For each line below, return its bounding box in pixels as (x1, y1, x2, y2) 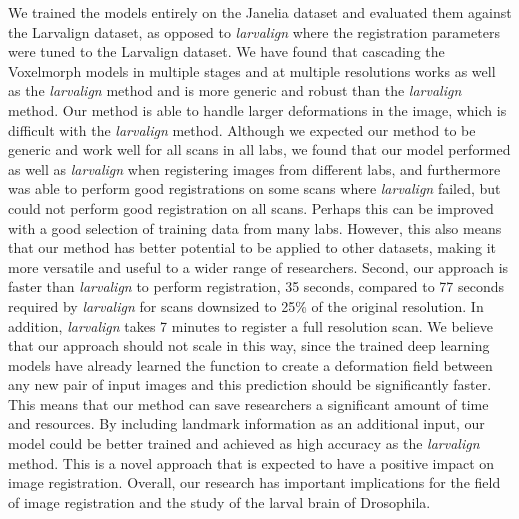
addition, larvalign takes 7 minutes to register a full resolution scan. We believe (8, 315, 493, 336)
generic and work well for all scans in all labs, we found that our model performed (8, 139, 511, 160)
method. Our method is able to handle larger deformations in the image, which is (8, 99, 507, 120)
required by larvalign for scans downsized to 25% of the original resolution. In (8, 295, 484, 316)
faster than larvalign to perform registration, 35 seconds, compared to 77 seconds (8, 276, 505, 297)
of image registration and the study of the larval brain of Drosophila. (8, 491, 431, 512)
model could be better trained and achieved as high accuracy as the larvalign (8, 433, 480, 454)
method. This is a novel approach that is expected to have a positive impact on (8, 452, 495, 473)
